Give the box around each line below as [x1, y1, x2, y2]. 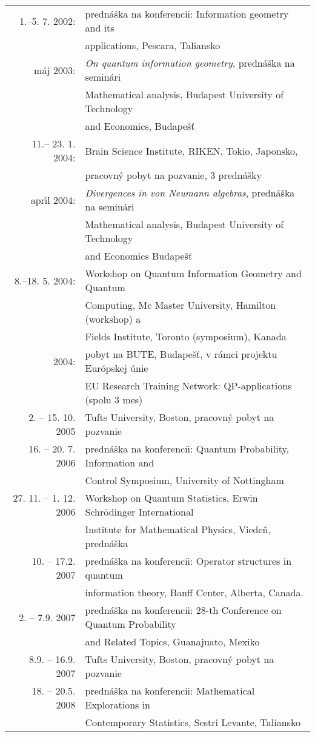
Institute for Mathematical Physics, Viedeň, [85, 522, 271, 536]
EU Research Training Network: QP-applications [85, 379, 292, 392]
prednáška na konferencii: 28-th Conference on [85, 603, 282, 617]
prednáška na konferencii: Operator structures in [85, 554, 292, 568]
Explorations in [85, 698, 151, 712]
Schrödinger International [85, 505, 194, 519]
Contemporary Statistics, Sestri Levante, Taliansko [85, 715, 300, 729]
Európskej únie [85, 361, 148, 375]
